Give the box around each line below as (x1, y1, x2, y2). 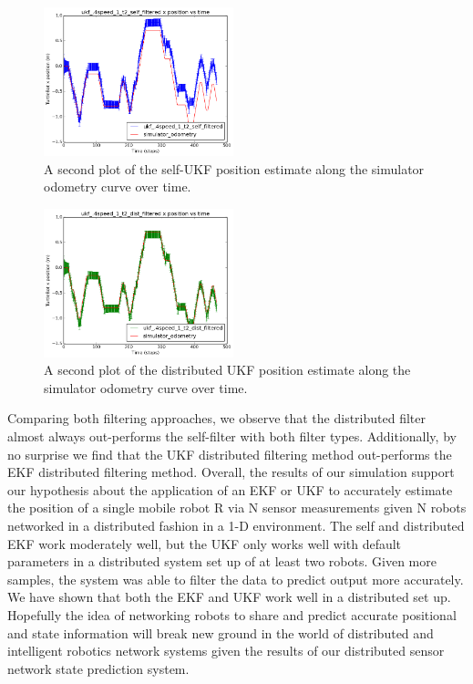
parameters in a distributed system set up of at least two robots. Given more (7, 552, 437, 571)
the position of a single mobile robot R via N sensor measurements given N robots (7, 498, 467, 517)
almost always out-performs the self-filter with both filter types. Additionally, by (7, 427, 457, 446)
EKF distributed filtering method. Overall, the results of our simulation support (7, 462, 455, 482)
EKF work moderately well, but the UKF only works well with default (7, 534, 402, 553)
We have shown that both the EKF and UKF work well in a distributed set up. (7, 587, 451, 606)
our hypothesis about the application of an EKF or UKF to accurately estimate (7, 480, 453, 499)
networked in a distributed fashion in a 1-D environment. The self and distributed (7, 516, 465, 535)
